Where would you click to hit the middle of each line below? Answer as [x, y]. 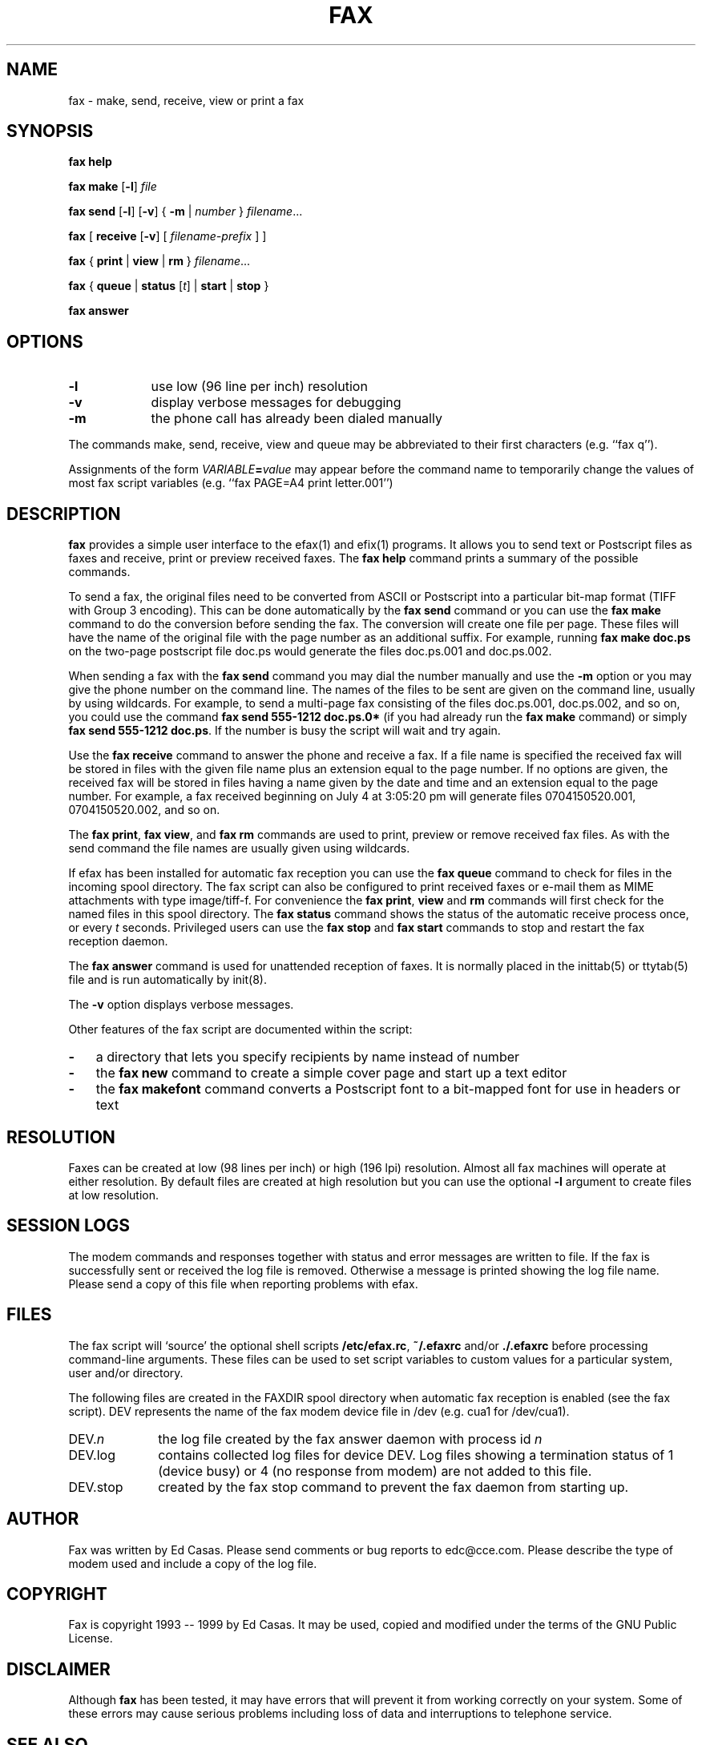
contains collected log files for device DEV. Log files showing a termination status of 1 [416, 1455]
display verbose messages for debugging [276, 403]
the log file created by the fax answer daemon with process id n [350, 1439]
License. [91, 1638]
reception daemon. [118, 941]
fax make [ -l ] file [113, 187]
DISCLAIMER [58, 1669]
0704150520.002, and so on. [144, 810]
